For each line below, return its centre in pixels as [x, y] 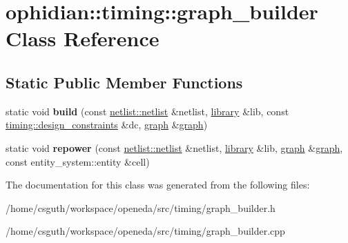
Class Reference [83, 38]
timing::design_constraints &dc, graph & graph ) [107, 125]
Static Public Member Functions [124, 82]
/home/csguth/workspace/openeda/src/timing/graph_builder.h [141, 207]
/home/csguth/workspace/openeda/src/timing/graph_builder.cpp [145, 231]
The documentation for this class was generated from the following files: [158, 185]
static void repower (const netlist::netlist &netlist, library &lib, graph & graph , [174, 147]
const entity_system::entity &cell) [78, 161]
